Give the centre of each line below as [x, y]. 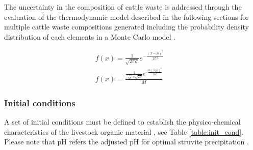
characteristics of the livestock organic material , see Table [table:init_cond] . [124, 131]
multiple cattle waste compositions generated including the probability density [127, 27]
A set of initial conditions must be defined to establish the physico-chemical [122, 121]
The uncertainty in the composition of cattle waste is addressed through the [123, 7]
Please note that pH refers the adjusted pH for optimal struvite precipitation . [127, 142]
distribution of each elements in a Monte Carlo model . [90, 36]
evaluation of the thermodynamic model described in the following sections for [127, 17]
